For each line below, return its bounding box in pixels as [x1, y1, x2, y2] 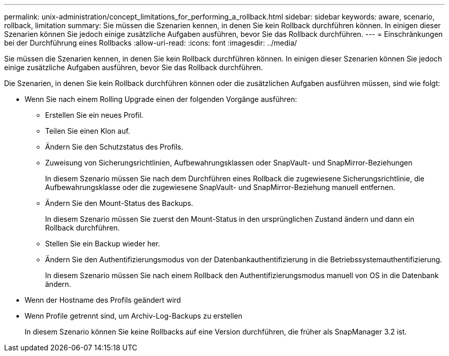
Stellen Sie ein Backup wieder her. [45, 239, 160, 248]
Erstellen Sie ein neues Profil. [45, 111, 144, 119]
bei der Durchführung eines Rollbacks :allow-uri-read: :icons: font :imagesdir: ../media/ [4, 38, 297, 47]
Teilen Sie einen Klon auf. [45, 127, 130, 135]
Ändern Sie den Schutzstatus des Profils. [45, 142, 183, 151]
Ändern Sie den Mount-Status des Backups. [45, 199, 193, 207]
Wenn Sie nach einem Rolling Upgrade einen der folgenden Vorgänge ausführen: [25, 95, 297, 103]
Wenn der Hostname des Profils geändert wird [25, 296, 181, 304]
